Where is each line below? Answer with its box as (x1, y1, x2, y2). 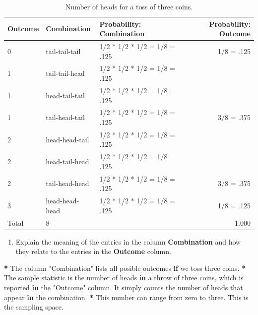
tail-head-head (46, 178, 89, 189)
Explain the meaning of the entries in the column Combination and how (15, 236, 241, 247)
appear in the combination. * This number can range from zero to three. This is (4, 292, 249, 302)
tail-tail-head (46, 68, 85, 78)
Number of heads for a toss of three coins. (65, 1, 193, 11)
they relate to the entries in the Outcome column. (15, 246, 171, 256)
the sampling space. (4, 302, 64, 312)
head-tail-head (46, 156, 89, 167)
